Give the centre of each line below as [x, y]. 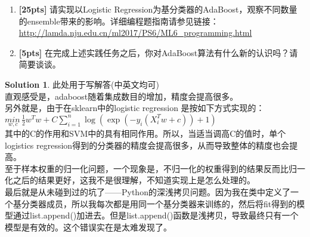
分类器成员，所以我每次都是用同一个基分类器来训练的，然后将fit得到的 [159, 203]
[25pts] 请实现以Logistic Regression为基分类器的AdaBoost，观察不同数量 [158, 9]
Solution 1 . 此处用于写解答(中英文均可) [82, 84]
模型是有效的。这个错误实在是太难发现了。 [88, 227]
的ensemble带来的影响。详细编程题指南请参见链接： [119, 21]
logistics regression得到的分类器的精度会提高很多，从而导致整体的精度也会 [147, 145]
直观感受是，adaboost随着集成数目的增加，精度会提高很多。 [122, 96]
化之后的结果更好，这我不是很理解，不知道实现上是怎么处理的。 [130, 180]
